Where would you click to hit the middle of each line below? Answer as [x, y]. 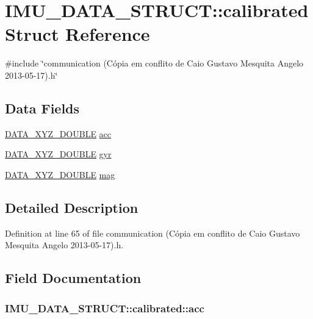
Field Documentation [73, 278]
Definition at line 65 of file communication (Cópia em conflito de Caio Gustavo [153, 233]
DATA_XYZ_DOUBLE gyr [58, 154]
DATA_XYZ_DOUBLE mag [60, 174]
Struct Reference [77, 34]
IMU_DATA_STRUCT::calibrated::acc [105, 308]
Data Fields [42, 108]
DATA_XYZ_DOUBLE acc [58, 133]
